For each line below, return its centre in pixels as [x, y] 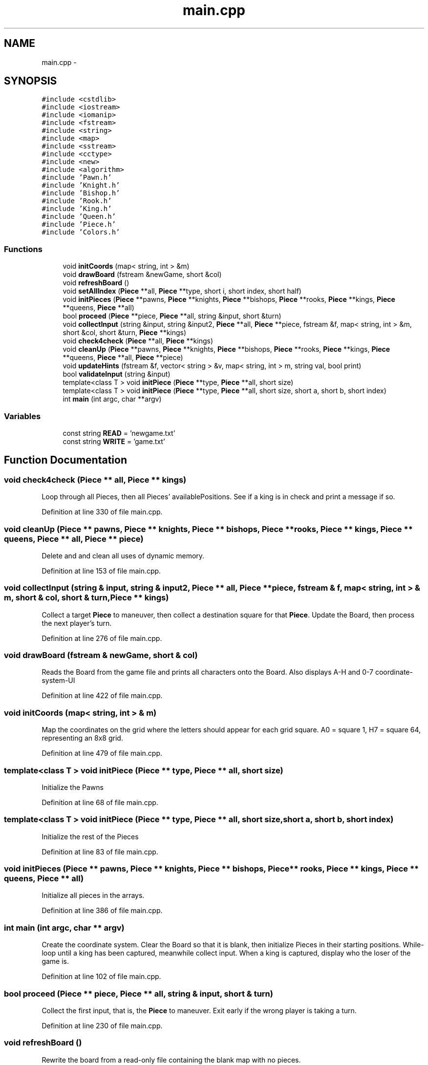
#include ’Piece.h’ [79, 224]
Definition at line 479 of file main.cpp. [102, 753]
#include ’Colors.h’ [81, 232]
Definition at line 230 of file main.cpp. [102, 1025]
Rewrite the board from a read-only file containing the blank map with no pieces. [171, 1060]
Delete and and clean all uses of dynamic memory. [123, 555]
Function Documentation [65, 460]
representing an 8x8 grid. [82, 738]
